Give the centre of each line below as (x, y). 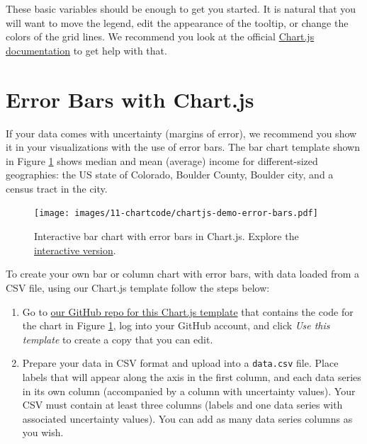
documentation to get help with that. (86, 50)
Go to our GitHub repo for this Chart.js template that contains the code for (188, 311)
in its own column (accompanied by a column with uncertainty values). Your (189, 391)
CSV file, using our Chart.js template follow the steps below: (138, 287)
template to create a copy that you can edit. (118, 339)
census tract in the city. (57, 188)
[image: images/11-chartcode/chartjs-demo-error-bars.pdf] (176, 214)
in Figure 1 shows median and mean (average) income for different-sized (162, 160)
